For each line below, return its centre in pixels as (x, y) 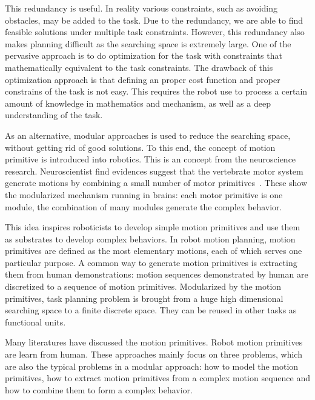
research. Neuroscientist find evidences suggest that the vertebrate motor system (154, 171)
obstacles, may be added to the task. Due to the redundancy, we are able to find (154, 20)
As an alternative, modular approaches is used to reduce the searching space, (148, 135)
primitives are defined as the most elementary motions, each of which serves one (154, 251)
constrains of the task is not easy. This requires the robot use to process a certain (156, 91)
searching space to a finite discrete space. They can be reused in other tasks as (151, 310)
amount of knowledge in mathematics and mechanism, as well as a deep (138, 103)
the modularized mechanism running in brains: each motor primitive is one (144, 194)
